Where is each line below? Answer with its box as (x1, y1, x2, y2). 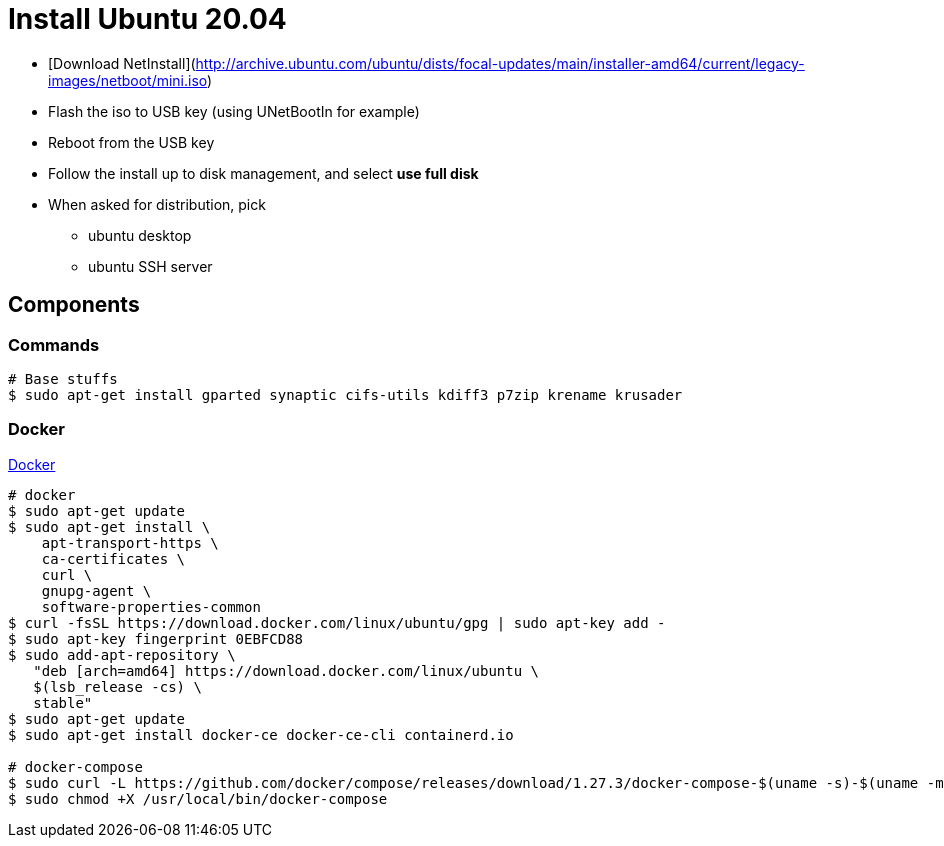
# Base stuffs (8, 370, 118, 387)
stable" (33, 694, 93, 711)
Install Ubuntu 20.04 (8, 2, 287, 36)
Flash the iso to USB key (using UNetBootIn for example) (48, 102, 420, 120)
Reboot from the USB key (48, 133, 215, 151)
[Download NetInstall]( (48, 54, 196, 72)
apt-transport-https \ (41, 534, 219, 551)
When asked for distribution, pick (48, 195, 266, 213)
